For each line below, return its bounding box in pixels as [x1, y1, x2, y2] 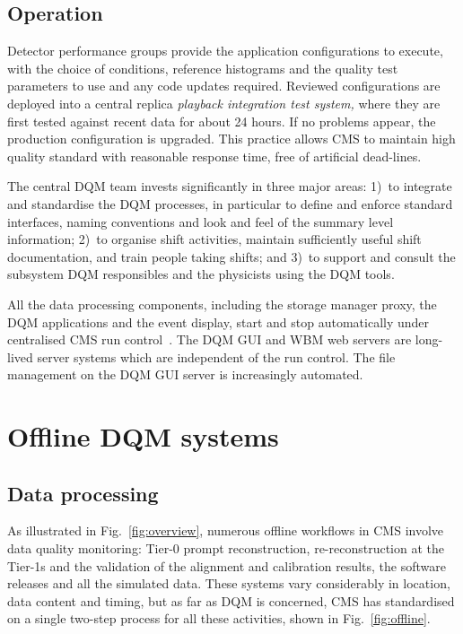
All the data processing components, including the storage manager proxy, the [7, 294, 437, 313]
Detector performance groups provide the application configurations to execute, [7, 41, 443, 60]
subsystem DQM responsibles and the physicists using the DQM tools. [7, 265, 395, 283]
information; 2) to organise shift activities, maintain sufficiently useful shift [7, 230, 422, 248]
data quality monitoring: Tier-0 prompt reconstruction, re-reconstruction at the [7, 539, 445, 558]
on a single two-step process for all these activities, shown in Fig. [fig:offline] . [7, 609, 431, 628]
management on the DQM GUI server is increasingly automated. [7, 365, 363, 384]
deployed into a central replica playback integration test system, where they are [7, 93, 441, 112]
